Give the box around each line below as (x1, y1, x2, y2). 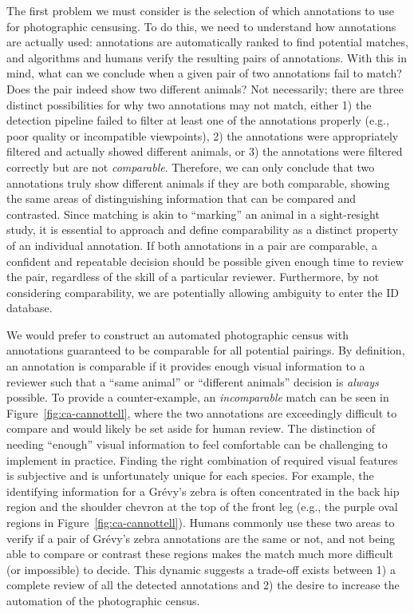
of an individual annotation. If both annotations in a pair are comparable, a (6, 236, 378, 253)
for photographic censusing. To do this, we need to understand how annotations (6, 18, 396, 34)
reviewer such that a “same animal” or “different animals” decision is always (6, 373, 379, 390)
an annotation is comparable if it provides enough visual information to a (6, 358, 365, 374)
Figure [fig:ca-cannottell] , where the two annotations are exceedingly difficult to (6, 404, 397, 421)
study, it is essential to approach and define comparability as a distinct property (6, 221, 399, 238)
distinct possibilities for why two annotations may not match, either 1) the (6, 96, 372, 113)
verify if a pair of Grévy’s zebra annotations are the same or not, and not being (6, 529, 396, 546)
